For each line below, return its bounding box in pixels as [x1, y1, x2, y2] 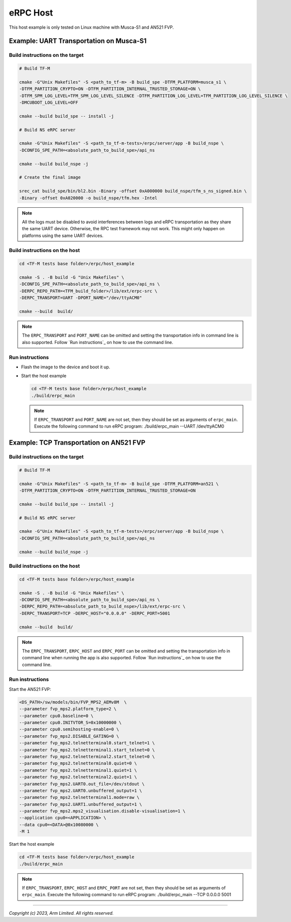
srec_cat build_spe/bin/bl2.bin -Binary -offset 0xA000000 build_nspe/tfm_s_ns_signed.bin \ [19, 188, 247, 194]
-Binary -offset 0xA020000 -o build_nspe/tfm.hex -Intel [19, 195, 158, 200]
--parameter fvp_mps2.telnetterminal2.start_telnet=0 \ [19, 754, 155, 759]
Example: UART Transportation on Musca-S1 [9, 37, 147, 45]
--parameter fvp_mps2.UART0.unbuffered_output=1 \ [19, 788, 143, 793]
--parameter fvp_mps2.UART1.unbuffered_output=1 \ [19, 801, 143, 807]
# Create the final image [19, 175, 81, 180]
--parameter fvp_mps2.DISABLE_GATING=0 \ [19, 733, 119, 739]
